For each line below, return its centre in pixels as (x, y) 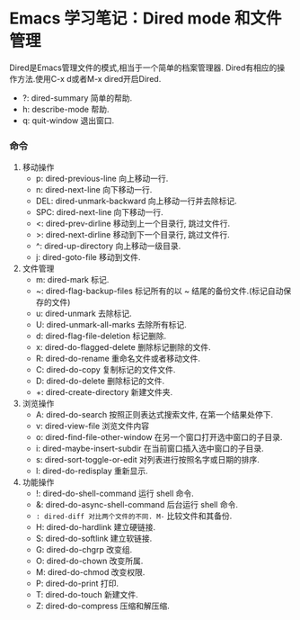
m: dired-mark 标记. (72, 280)
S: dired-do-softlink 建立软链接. (94, 539)
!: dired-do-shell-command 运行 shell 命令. (115, 494)
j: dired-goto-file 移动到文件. (88, 257)
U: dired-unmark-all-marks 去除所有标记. (111, 325)
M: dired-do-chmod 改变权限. (90, 572)
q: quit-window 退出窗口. (68, 120)
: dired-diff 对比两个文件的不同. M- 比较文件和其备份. (134, 516)
